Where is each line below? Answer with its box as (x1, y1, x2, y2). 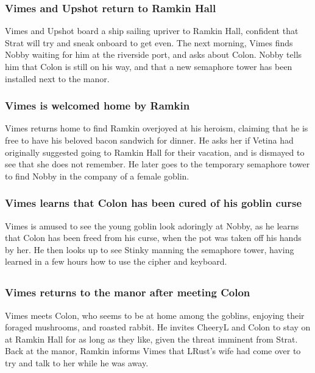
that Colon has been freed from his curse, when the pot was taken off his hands (5, 231, 302, 244)
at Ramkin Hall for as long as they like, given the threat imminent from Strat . (5, 332, 298, 345)
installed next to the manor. (5, 72, 110, 85)
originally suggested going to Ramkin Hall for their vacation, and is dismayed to (5, 145, 305, 158)
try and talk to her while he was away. (5, 357, 149, 369)
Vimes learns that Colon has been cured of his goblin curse (5, 195, 302, 211)
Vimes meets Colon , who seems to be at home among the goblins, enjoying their (5, 309, 305, 321)
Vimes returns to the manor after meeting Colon (5, 285, 250, 300)
